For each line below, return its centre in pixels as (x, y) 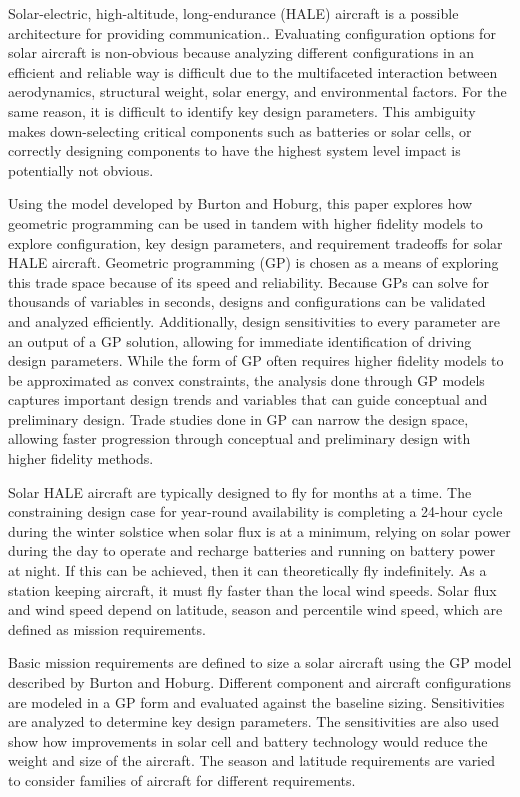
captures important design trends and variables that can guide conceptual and (248, 399)
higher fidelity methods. (81, 458)
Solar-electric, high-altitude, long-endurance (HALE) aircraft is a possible (233, 13)
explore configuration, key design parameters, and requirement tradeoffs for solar (255, 242)
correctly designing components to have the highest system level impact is (234, 150)
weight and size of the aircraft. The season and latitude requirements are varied (252, 760)
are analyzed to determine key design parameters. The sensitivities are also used (254, 721)
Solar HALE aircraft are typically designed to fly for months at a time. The (240, 491)
